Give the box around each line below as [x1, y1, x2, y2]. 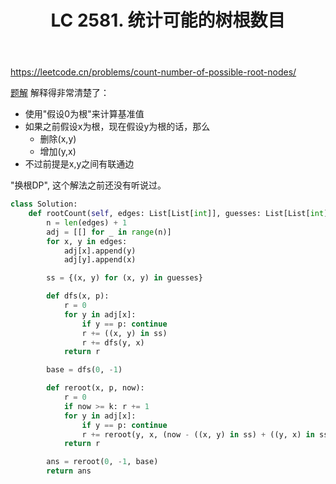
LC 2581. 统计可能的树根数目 [50, 9, 286, 32]
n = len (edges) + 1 [46, 217, 128, 228]
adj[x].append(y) [63, 246, 137, 256]
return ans [46, 466, 92, 476]
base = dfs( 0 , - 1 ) [46, 365, 123, 375]
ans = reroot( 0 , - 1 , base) [46, 457, 159, 467]
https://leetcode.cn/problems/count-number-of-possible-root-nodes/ [10, 66, 297, 78]
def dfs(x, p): [46, 291, 110, 301]
